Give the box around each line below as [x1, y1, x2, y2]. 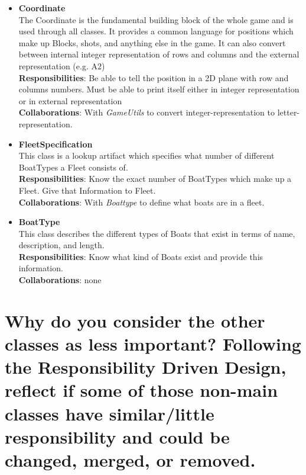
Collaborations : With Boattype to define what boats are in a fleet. [18, 195, 265, 208]
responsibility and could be [5, 424, 230, 448]
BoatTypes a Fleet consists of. [18, 161, 128, 173]
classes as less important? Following [5, 332, 301, 356]
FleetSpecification [18, 137, 93, 150]
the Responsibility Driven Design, [5, 355, 287, 379]
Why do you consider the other [5, 308, 265, 332]
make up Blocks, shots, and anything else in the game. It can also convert [18, 36, 286, 49]
